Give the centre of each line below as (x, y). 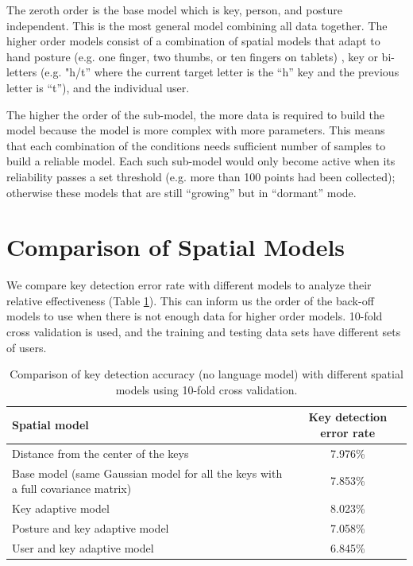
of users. (27, 347)
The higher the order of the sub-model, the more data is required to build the (196, 114)
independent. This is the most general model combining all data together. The (197, 25)
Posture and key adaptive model (91, 527)
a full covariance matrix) (72, 488)
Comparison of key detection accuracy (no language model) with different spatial (206, 374)
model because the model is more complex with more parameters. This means (196, 130)
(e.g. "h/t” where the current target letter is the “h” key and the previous (220, 72)
